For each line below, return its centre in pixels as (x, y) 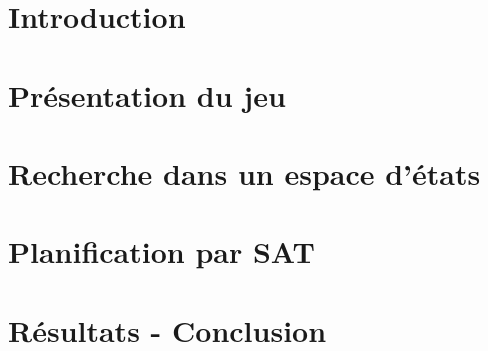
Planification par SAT (161, 251)
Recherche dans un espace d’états (244, 172)
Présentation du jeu (147, 94)
